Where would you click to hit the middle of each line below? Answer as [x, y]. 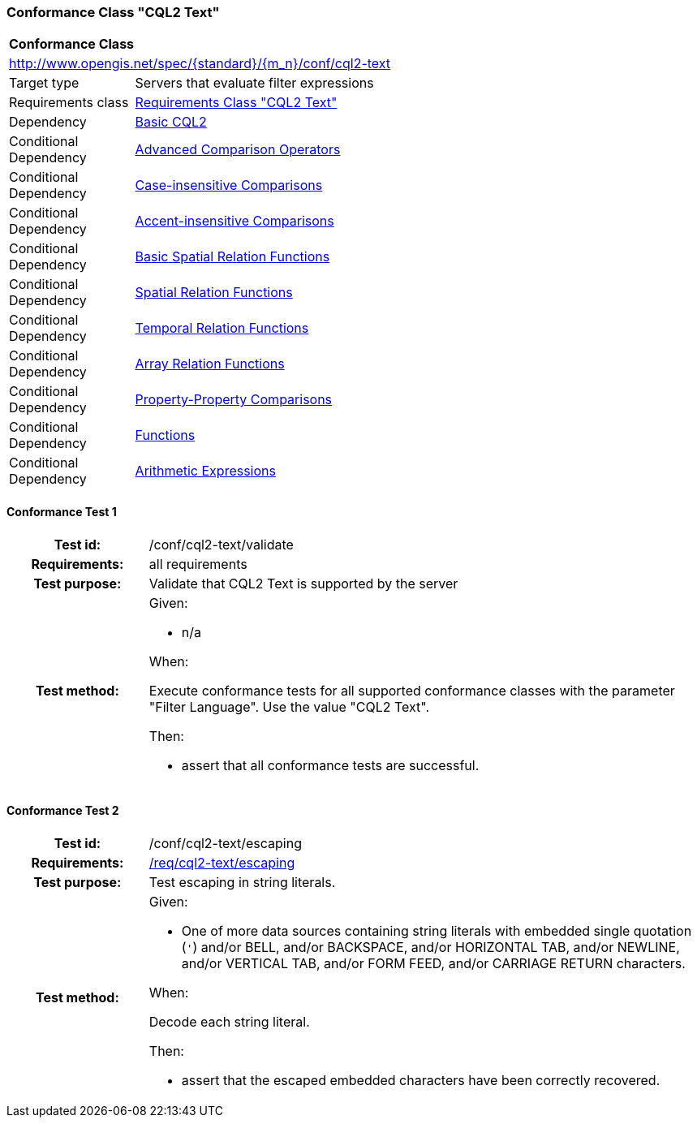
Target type [44, 83]
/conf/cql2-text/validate [221, 544]
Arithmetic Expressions [205, 471]
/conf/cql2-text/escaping [225, 843]
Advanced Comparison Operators [238, 150]
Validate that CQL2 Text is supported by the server [303, 583]
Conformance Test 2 [63, 811]
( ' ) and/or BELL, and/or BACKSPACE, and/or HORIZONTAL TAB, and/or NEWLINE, [430, 947]
